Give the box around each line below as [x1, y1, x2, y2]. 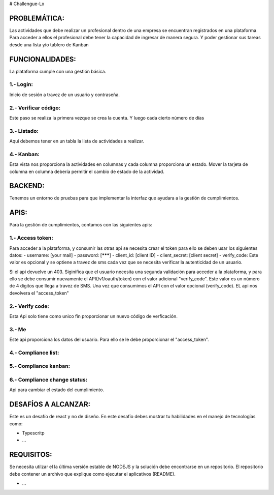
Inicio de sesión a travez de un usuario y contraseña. [9, 92, 120, 98]
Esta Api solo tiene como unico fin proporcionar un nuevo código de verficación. [9, 313, 178, 319]
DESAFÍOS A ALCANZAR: [9, 400, 91, 409]
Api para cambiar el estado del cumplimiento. [9, 387, 104, 393]
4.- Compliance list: [9, 349, 59, 356]
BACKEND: [9, 182, 45, 190]
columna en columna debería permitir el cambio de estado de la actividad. [9, 168, 164, 174]
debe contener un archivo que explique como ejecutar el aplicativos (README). [9, 471, 176, 477]
